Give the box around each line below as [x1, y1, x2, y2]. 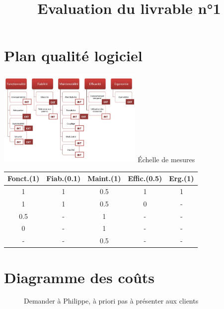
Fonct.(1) [7, 173, 40, 184]
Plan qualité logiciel [4, 45, 143, 66]
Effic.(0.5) [128, 173, 162, 184]
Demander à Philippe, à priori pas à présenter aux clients [24, 296, 199, 306]
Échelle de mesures [138, 154, 195, 164]
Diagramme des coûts [4, 267, 155, 287]
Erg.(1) [169, 173, 194, 184]
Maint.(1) [87, 173, 121, 184]
